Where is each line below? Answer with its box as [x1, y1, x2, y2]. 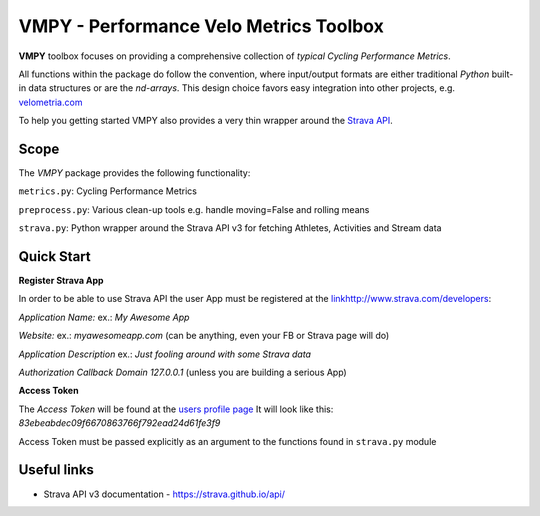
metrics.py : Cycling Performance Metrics [18, 185, 197, 197]
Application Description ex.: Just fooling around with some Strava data [18, 348, 312, 360]
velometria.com [18, 96, 83, 108]
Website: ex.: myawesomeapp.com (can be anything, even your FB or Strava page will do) [18, 330, 390, 342]
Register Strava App [18, 275, 104, 287]
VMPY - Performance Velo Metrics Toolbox [18, 15, 384, 37]
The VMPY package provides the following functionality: [18, 167, 251, 179]
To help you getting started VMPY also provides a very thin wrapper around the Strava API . [18, 115, 394, 127]
